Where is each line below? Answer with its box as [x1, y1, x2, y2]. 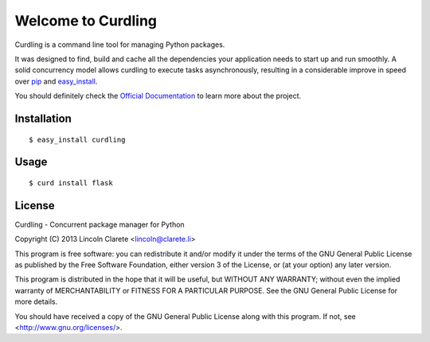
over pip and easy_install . [14, 76, 98, 86]
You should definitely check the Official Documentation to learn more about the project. [14, 91, 302, 101]
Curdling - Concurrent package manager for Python [14, 220, 185, 229]
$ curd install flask [29, 178, 113, 187]
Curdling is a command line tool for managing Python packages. [14, 40, 225, 49]
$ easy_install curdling [29, 135, 126, 144]
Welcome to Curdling [14, 12, 158, 29]
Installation [14, 111, 72, 125]
